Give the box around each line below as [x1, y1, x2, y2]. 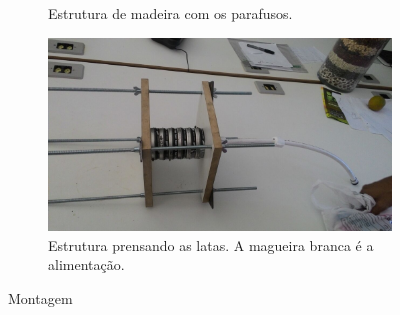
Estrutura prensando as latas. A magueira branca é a [48, 234, 374, 255]
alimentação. [48, 254, 125, 275]
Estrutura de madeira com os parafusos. [48, 3, 293, 23]
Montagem [8, 287, 73, 308]
